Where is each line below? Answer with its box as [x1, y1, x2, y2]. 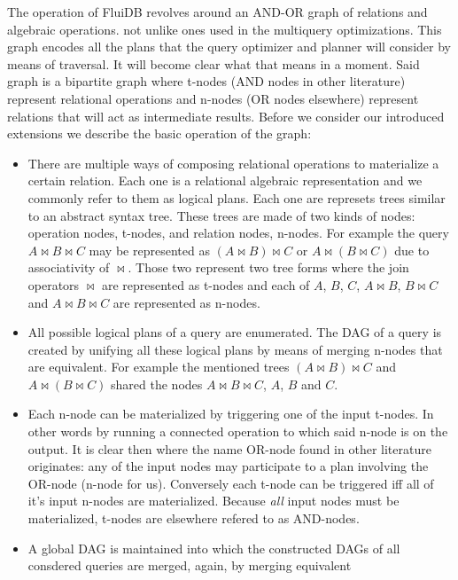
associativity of [27, 258, 110, 277]
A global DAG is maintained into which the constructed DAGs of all [27, 538, 400, 557]
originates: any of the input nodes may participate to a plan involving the [27, 457, 429, 475]
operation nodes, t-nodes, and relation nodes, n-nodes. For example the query [27, 223, 449, 242]
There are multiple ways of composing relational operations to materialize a [27, 153, 439, 172]
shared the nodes [111, 374, 203, 393]
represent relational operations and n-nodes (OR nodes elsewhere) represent [7, 89, 419, 107]
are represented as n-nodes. [113, 293, 260, 311]
